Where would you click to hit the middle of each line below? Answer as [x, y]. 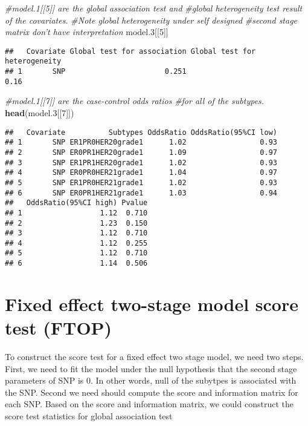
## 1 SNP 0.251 [96, 72]
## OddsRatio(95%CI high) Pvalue [76, 203]
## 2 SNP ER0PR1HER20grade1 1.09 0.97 [141, 152]
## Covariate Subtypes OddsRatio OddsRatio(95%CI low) [141, 132]
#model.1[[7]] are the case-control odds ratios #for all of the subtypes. [135, 101]
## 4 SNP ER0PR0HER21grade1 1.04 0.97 [141, 173]
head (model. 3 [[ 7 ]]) [40, 113]
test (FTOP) [59, 328]
